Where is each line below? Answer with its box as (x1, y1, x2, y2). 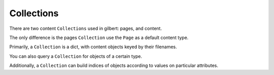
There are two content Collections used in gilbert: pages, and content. (9, 25, 162, 31)
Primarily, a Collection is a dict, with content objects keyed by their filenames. (9, 44, 177, 50)
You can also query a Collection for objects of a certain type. (9, 53, 142, 59)
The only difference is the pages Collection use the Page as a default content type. (9, 34, 189, 41)
